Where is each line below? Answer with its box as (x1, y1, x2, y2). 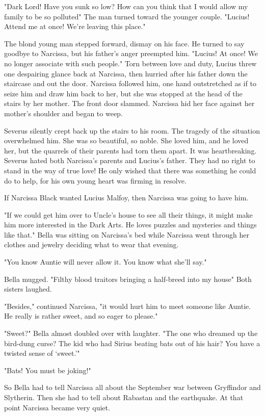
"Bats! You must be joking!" (4, 365, 91, 375)
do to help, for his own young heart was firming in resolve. (4, 175, 187, 186)
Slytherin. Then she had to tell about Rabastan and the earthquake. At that (4, 392, 244, 402)
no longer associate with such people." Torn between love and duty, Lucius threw (4, 58, 257, 68)
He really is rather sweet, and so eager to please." (4, 310, 158, 321)
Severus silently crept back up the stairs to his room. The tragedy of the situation (4, 125, 260, 136)
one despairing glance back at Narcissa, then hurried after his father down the (4, 68, 248, 79)
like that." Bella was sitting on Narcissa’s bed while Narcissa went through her (4, 229, 249, 240)
